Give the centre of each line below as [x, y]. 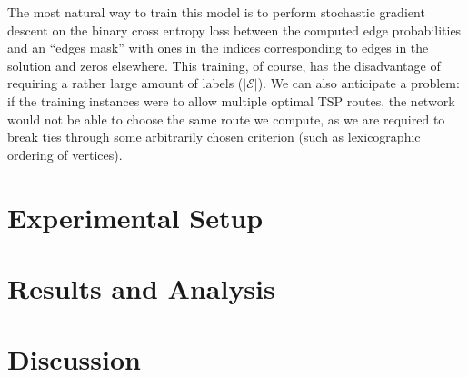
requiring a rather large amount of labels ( [125, 83]
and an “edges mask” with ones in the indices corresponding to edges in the [218, 48]
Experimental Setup [135, 217]
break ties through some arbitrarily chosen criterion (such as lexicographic [214, 137]
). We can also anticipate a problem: [358, 83]
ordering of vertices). [65, 154]
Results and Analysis [141, 288]
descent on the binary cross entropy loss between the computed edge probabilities [234, 30]
